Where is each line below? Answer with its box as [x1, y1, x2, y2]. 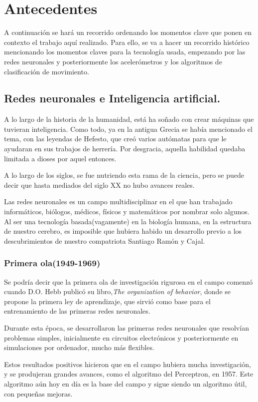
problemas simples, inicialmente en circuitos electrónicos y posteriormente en [4, 332, 239, 343]
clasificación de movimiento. [4, 66, 89, 76]
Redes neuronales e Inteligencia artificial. [4, 90, 221, 106]
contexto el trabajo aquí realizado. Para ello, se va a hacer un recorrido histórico [4, 36, 250, 47]
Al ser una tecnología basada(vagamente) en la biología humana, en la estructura [4, 216, 252, 226]
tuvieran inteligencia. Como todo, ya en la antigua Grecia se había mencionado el [4, 123, 253, 134]
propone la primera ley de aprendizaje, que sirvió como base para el [4, 296, 211, 306]
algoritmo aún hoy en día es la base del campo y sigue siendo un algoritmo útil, [4, 378, 247, 389]
